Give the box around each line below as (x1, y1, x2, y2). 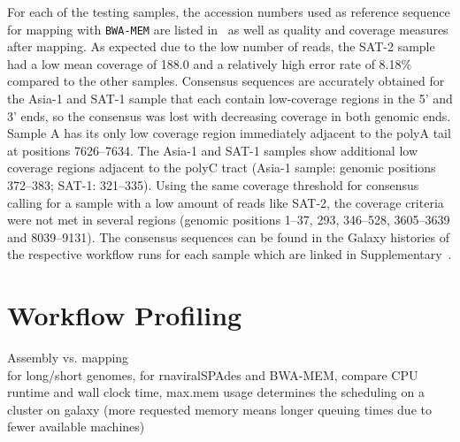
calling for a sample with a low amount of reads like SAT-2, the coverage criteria (7, 193, 444, 211)
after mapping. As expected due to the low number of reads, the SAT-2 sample (7, 37, 435, 56)
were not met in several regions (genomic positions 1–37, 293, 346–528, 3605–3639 (7, 210, 450, 229)
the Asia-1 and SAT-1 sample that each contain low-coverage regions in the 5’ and (7, 89, 453, 108)
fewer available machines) (7, 417, 145, 436)
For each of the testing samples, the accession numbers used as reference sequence (7, 3, 450, 20)
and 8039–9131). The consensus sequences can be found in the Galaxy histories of (7, 227, 449, 246)
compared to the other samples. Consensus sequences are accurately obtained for (7, 72, 445, 90)
